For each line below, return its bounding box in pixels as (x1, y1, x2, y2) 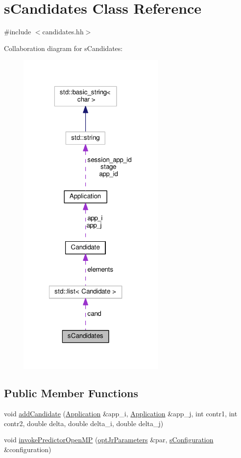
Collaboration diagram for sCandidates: (4, 43, 123, 53)
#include (4, 26, 31, 37)
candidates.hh (42, 26, 84, 37)
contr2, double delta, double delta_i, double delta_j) (4, 418, 164, 428)
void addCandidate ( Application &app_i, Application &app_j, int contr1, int (4, 408, 238, 419)
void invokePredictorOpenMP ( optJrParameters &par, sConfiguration (4, 434, 214, 445)
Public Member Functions (4, 385, 138, 401)
